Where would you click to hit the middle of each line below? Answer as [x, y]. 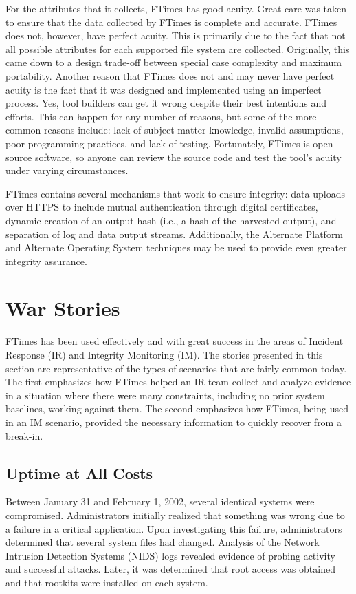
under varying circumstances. [67, 170]
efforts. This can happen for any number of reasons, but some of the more [161, 116]
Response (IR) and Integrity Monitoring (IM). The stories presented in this [164, 354]
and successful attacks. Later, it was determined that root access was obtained [170, 569]
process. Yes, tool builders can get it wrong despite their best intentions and [166, 103]
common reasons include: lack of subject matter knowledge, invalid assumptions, [175, 130]
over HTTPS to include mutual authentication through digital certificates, [162, 207]
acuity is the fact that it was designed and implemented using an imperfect [164, 89]
